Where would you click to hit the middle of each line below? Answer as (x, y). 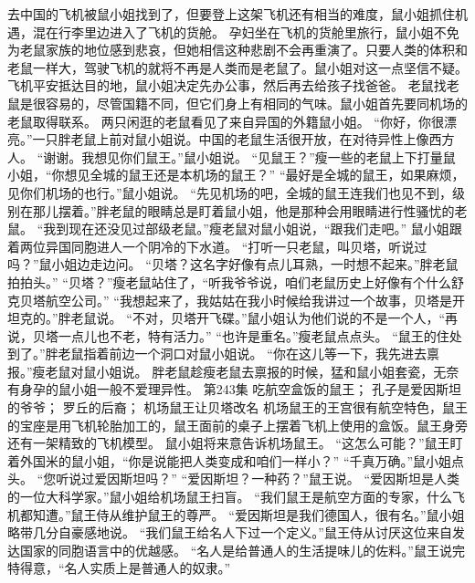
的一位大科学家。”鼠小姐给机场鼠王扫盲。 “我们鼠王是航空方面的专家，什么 (230, 497)
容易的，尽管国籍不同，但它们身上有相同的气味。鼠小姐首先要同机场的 (256, 103)
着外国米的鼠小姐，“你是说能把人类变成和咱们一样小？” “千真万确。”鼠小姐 (230, 460)
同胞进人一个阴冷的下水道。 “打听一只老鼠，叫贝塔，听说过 (249, 246)
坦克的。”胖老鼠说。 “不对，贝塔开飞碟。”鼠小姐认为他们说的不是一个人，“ (227, 318)
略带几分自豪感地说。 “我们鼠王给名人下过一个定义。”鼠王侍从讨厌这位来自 (230, 532)
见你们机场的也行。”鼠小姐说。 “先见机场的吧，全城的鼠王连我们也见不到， (230, 192)
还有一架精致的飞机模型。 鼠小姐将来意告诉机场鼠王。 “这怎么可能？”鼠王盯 (235, 443)
